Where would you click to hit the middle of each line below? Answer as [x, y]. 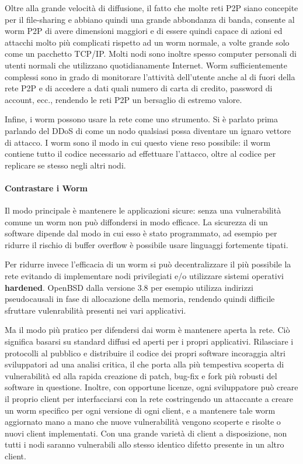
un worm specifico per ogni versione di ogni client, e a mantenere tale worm [140, 410]
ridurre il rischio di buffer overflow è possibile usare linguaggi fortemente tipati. [147, 244]
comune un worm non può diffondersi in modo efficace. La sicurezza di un [136, 221]
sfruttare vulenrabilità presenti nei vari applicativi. [95, 310]
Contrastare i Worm [46, 188]
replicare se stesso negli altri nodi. [65, 165]
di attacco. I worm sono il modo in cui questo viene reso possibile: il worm [138, 142]
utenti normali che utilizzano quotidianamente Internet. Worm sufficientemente [146, 65]
